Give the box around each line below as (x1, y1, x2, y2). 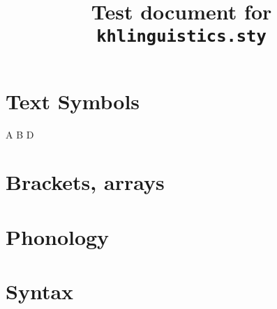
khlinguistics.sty (96, 26, 267, 47)
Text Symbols (6, 86, 140, 115)
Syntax (6, 277, 74, 306)
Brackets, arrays (6, 168, 165, 196)
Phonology (6, 222, 110, 251)
